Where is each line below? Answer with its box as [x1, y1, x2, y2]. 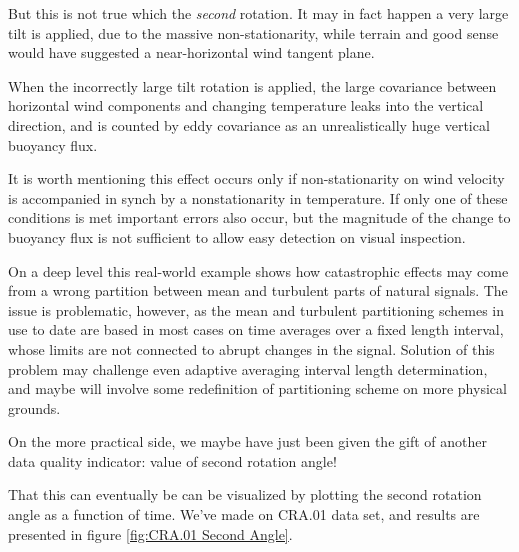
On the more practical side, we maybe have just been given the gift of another [8, 431, 487, 452]
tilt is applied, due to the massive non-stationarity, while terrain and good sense [8, 22, 499, 43]
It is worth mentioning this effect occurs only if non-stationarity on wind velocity [8, 168, 505, 189]
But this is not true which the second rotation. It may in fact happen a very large [8, 3, 509, 23]
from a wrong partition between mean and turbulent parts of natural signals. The [8, 280, 508, 301]
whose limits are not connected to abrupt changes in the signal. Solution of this [8, 338, 495, 359]
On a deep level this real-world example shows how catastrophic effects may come [8, 260, 509, 281]
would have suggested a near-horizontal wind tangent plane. [8, 42, 375, 63]
